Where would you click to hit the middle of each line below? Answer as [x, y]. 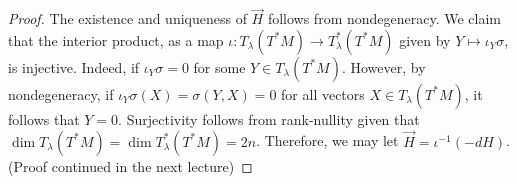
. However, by [383, 66]
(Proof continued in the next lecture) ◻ [130, 165]
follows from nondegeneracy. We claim [384, 18]
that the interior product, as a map [116, 39]
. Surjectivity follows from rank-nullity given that [269, 118]
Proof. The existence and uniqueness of [127, 18]
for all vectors [323, 93]
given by [425, 39]
